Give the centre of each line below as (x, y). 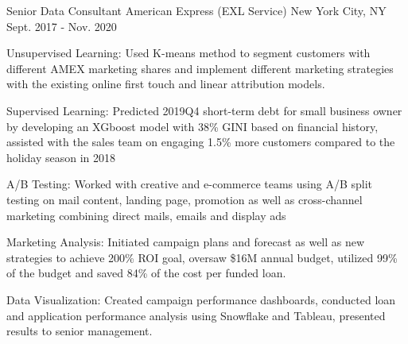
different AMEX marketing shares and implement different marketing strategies (200, 68)
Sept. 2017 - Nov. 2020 (62, 26)
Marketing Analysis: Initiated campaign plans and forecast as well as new (186, 242)
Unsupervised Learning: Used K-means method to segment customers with (188, 53)
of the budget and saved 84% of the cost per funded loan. (146, 273)
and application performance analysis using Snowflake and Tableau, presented (196, 315)
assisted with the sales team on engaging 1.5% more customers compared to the (201, 142)
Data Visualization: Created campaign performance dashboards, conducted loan (201, 299)
